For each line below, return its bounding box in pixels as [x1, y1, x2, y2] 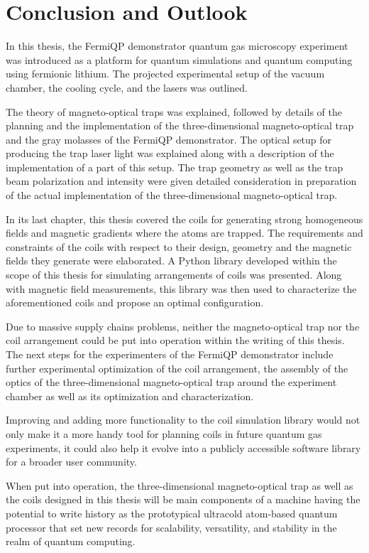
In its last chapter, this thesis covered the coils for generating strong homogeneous [6, 211, 363, 226]
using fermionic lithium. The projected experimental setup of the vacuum [6, 66, 325, 81]
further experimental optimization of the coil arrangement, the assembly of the [6, 360, 348, 375]
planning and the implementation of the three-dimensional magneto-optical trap [6, 118, 354, 133]
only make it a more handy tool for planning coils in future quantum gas [6, 426, 322, 441]
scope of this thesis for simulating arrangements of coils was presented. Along [6, 267, 342, 282]
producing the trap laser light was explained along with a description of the [6, 146, 334, 161]
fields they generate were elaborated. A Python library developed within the [6, 253, 337, 268]
